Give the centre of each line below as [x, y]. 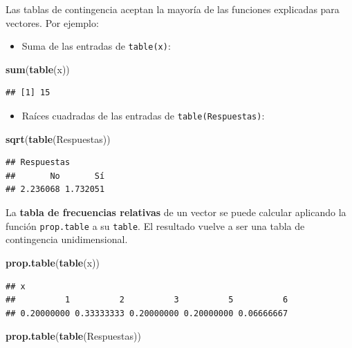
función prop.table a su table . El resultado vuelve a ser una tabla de [155, 225]
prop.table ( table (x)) [53, 262]
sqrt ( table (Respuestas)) [58, 138]
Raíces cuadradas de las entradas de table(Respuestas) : [143, 116]
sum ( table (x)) [38, 69]
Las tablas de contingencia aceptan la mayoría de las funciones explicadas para [173, 9]
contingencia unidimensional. [67, 239]
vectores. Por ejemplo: [52, 22]
